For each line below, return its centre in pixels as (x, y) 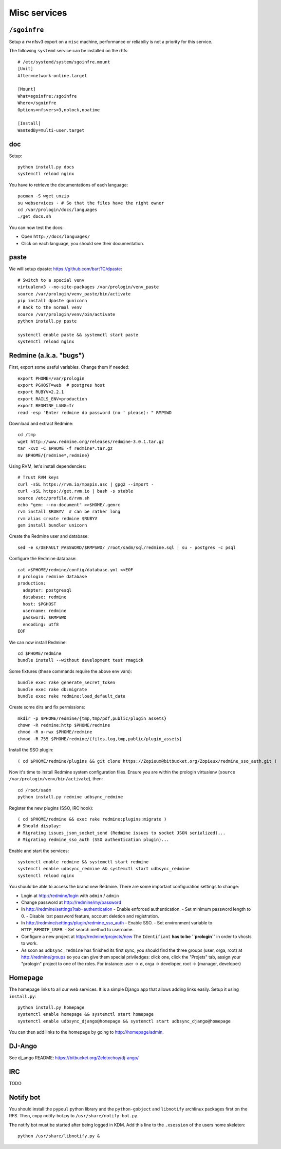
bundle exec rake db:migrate (52, 689)
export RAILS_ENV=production (52, 399)
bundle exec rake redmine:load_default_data (72, 696)
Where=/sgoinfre (37, 103)
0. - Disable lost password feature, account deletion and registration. (90, 916)
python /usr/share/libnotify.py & (59, 1136)
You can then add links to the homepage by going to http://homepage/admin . (86, 1032)
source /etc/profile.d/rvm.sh (54, 498)
